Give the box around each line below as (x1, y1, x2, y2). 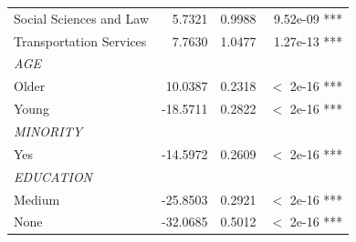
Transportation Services (14, 31, 147, 50)
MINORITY (14, 121, 83, 140)
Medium (14, 189, 60, 208)
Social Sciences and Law (14, 8, 150, 27)
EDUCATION (14, 166, 93, 186)
